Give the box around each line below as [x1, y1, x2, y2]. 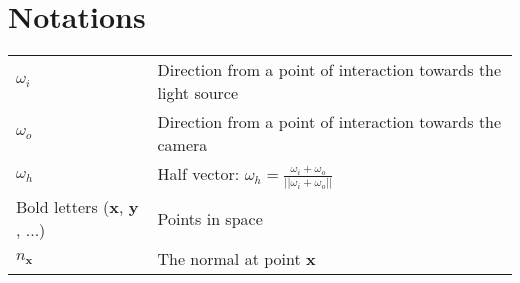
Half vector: [157, 162, 240, 186]
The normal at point [157, 247, 301, 271]
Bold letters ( [16, 195, 110, 219]
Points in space [157, 206, 263, 230]
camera [157, 133, 208, 157]
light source [157, 81, 239, 105]
